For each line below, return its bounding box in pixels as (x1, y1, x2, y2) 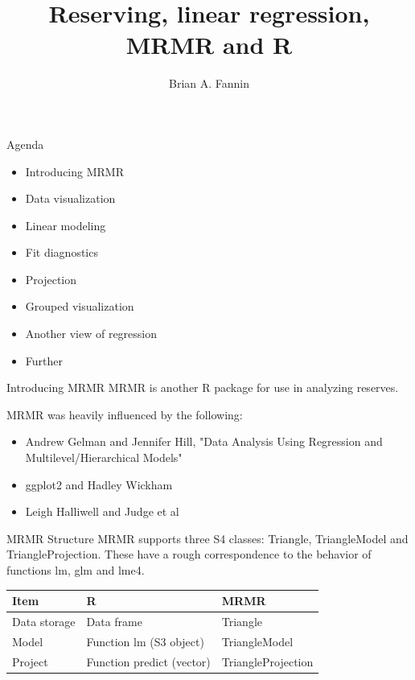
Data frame (86, 612, 142, 629)
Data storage (12, 612, 76, 629)
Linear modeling (25, 216, 106, 233)
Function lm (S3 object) (86, 633, 204, 649)
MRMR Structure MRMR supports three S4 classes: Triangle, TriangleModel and (6, 530, 409, 546)
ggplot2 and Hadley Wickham (25, 476, 173, 492)
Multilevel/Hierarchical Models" (25, 449, 183, 466)
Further (25, 352, 63, 369)
